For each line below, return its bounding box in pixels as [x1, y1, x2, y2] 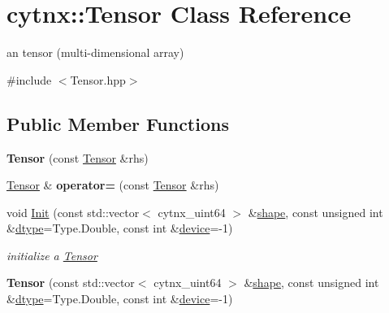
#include [6, 71, 52, 88]
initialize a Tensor [6, 246, 97, 263]
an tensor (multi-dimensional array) [6, 44, 184, 61]
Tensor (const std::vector [6, 274, 135, 291]
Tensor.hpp [70, 71, 126, 88]
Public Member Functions [6, 111, 229, 136]
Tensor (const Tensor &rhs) [6, 149, 149, 166]
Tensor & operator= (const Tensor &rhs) [6, 176, 219, 193]
